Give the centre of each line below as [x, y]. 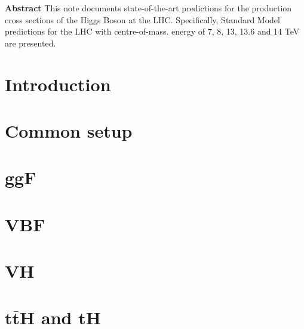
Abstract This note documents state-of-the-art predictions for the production [148, 8]
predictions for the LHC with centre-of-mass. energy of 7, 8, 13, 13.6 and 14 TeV [152, 31]
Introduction [58, 84]
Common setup [69, 130]
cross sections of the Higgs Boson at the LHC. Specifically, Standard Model [142, 19]
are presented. [30, 43]
